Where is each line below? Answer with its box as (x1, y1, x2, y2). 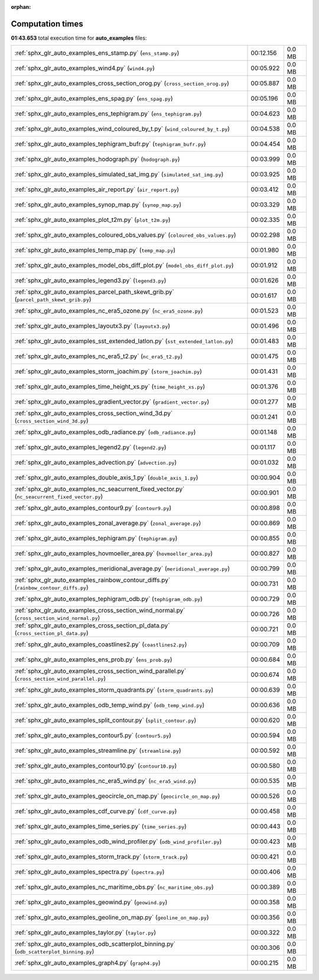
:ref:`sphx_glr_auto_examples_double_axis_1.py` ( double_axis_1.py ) (14, 473, 198, 482)
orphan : (11, 4, 31, 10)
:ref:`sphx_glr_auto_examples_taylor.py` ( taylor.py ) (14, 929, 157, 937)
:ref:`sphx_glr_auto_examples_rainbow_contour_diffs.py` (14, 576, 171, 584)
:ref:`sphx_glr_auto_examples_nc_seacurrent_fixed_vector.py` (14, 485, 185, 494)
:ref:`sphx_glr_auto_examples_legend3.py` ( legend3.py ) (14, 276, 167, 285)
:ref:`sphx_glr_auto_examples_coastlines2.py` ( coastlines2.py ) (14, 640, 187, 649)
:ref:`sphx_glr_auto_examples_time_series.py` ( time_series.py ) (14, 823, 187, 831)
